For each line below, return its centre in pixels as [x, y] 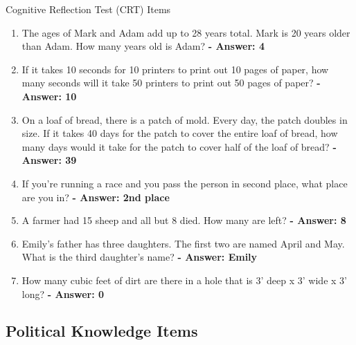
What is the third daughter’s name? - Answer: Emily [140, 257]
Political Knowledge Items [102, 331]
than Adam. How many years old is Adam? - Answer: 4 [143, 46]
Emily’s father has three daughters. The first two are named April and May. [183, 243]
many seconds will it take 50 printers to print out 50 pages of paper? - [171, 83]
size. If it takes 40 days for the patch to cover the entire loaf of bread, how [180, 133]
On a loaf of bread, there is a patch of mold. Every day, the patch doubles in [185, 119]
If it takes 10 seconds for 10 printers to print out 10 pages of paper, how [175, 69]
